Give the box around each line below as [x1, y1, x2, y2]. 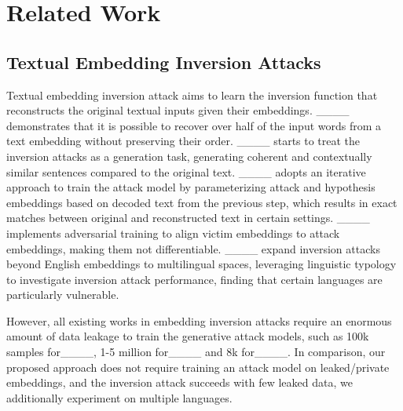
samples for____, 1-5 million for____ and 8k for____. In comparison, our [6, 344, 386, 360]
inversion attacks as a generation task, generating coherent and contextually [6, 147, 372, 164]
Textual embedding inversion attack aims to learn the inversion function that [6, 86, 378, 103]
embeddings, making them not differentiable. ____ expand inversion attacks [6, 240, 380, 256]
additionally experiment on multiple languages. [6, 389, 233, 406]
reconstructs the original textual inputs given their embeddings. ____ [6, 102, 350, 118]
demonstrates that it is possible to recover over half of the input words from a [6, 117, 382, 133]
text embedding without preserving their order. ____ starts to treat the [6, 133, 361, 149]
